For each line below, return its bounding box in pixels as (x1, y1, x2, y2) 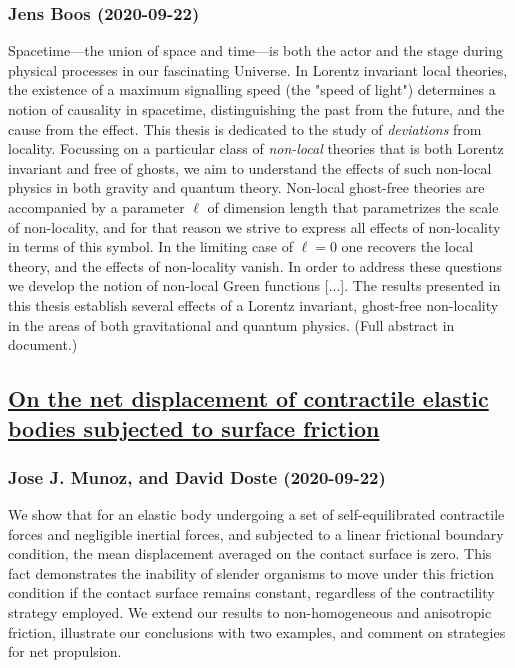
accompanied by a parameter (8, 196, 185, 217)
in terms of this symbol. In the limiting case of (8, 236, 293, 257)
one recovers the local (341, 236, 474, 257)
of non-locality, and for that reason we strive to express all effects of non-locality (8, 216, 501, 237)
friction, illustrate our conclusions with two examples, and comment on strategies (8, 621, 506, 642)
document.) (8, 334, 78, 355)
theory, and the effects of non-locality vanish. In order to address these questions (8, 255, 502, 276)
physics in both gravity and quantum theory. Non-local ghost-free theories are (8, 177, 485, 198)
